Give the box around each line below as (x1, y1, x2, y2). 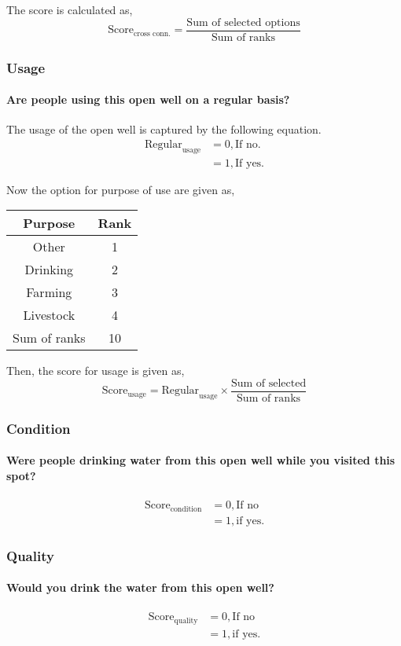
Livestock (23, 306, 75, 325)
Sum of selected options (186, 17, 300, 28)
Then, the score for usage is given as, (6, 362, 185, 379)
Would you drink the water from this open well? (6, 579, 274, 596)
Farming (26, 283, 72, 302)
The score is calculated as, (6, 2, 133, 17)
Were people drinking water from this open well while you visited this (6, 452, 395, 468)
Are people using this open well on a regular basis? (6, 91, 290, 108)
